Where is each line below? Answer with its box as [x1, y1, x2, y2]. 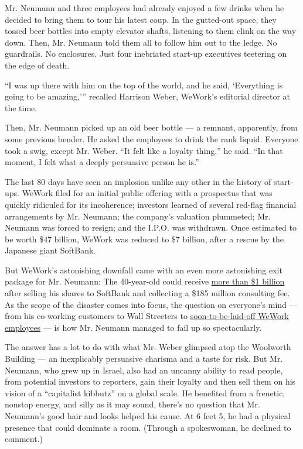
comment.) [5, 433, 43, 445]
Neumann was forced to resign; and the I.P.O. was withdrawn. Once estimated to [5, 221, 297, 234]
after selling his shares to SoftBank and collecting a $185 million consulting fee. [5, 287, 290, 299]
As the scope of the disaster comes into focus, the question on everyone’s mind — [5, 298, 298, 310]
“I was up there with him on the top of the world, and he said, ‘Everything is [5, 78, 283, 91]
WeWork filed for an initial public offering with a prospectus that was [22, 187, 273, 199]
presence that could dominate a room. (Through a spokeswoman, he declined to [5, 421, 291, 433]
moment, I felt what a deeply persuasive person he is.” [5, 156, 199, 168]
